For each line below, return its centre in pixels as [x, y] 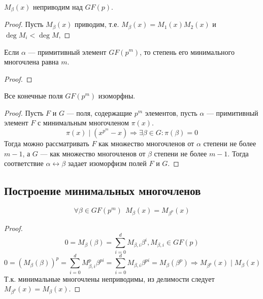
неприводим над [58, 7]
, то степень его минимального [187, 52]
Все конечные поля [34, 96]
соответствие [24, 163]
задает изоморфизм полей [107, 163]
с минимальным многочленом [83, 123]
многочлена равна [31, 62]
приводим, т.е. [97, 24]
